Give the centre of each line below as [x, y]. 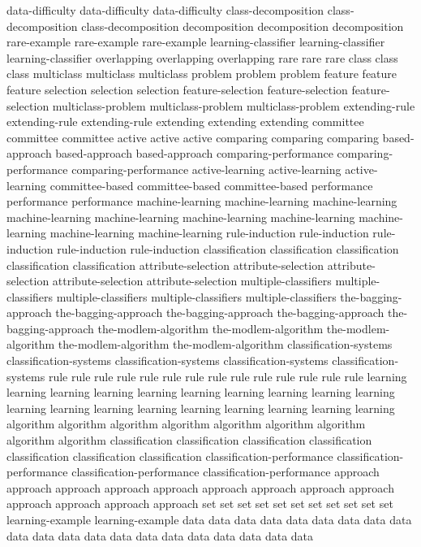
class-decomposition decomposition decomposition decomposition [243, 26]
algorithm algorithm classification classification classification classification [189, 440]
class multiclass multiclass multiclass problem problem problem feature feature [202, 74]
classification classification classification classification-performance [170, 456]
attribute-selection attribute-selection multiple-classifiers [192, 281]
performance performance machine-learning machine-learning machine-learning [202, 201]
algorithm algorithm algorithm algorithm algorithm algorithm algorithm [186, 424]
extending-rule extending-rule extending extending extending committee [185, 122]
